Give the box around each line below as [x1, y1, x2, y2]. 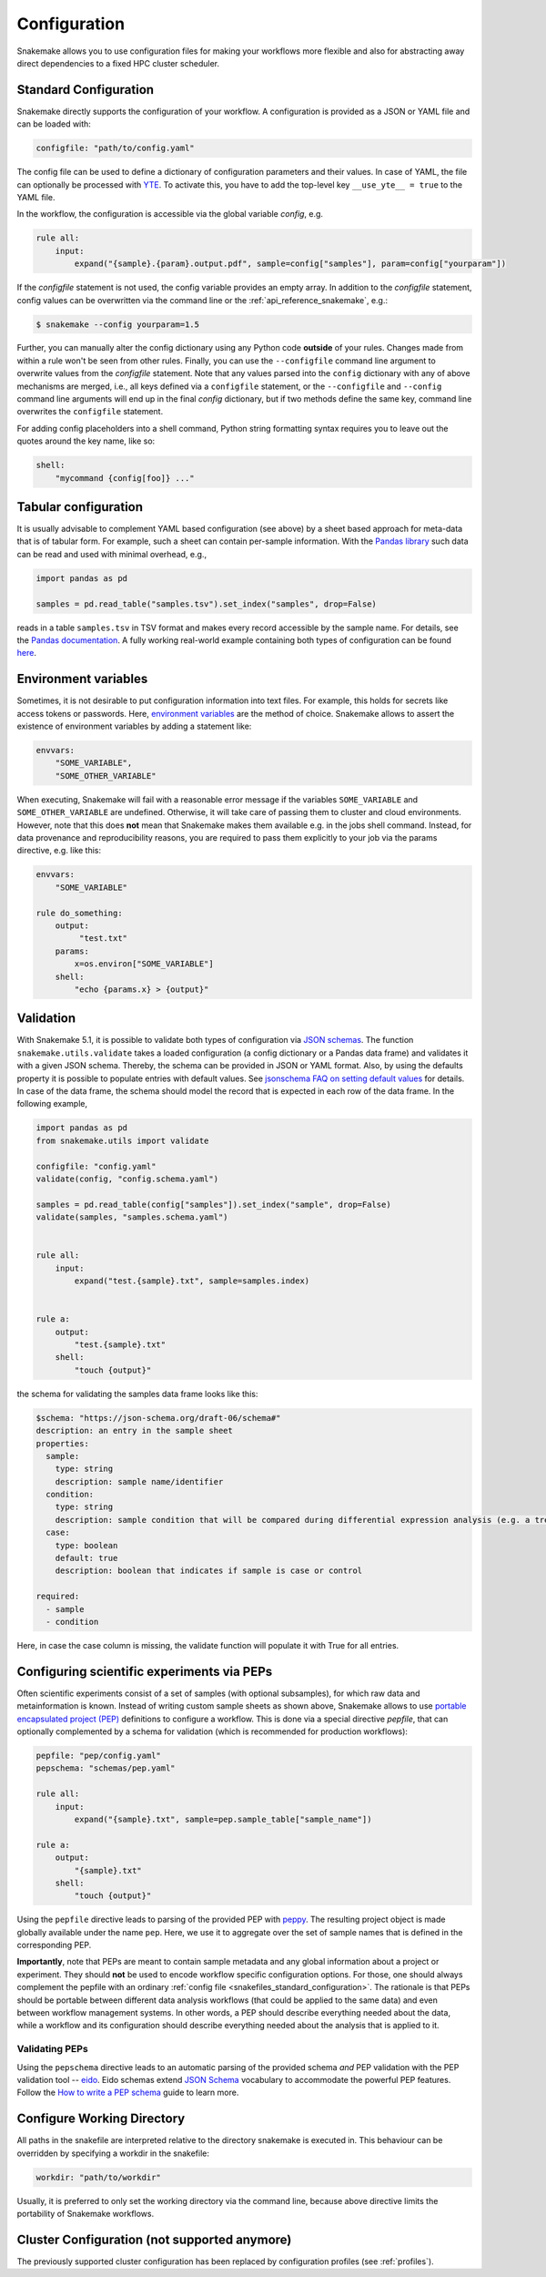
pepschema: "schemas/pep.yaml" [35, 1763, 177, 1773]
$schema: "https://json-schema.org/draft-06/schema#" [35, 1413, 281, 1423]
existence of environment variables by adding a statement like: [16, 720, 252, 732]
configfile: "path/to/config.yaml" [35, 143, 195, 154]
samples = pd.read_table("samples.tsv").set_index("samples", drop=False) [35, 598, 378, 609]
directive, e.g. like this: [16, 845, 102, 856]
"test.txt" [78, 934, 127, 944]
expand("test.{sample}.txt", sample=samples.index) [74, 1276, 310, 1286]
